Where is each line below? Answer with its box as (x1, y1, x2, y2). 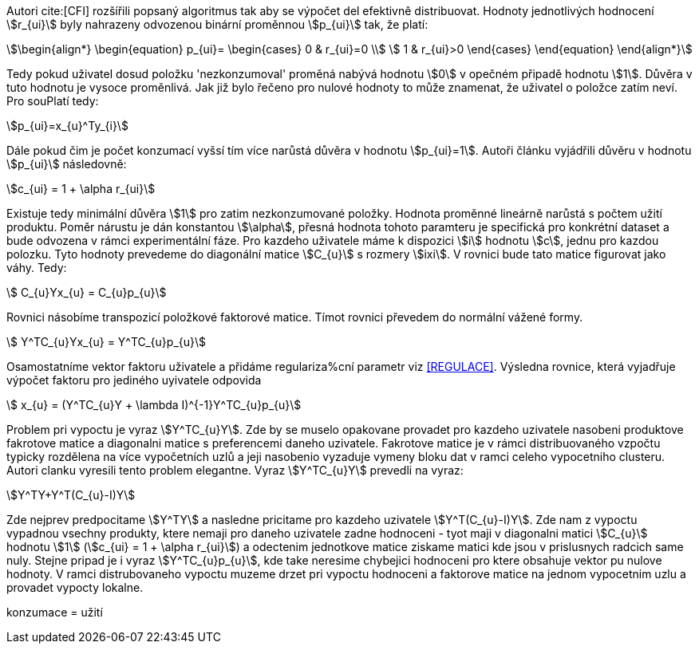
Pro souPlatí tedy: (6, 94, 99, 108)
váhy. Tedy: (6, 261, 67, 274)
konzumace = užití (6, 605, 103, 619)
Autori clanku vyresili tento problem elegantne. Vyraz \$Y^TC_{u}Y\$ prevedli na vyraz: (6, 463, 464, 477)
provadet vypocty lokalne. (6, 581, 144, 594)
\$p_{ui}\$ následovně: (6, 157, 127, 171)
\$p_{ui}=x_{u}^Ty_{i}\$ (6, 119, 128, 132)
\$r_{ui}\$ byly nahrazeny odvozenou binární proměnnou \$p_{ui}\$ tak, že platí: (6, 18, 428, 31)
